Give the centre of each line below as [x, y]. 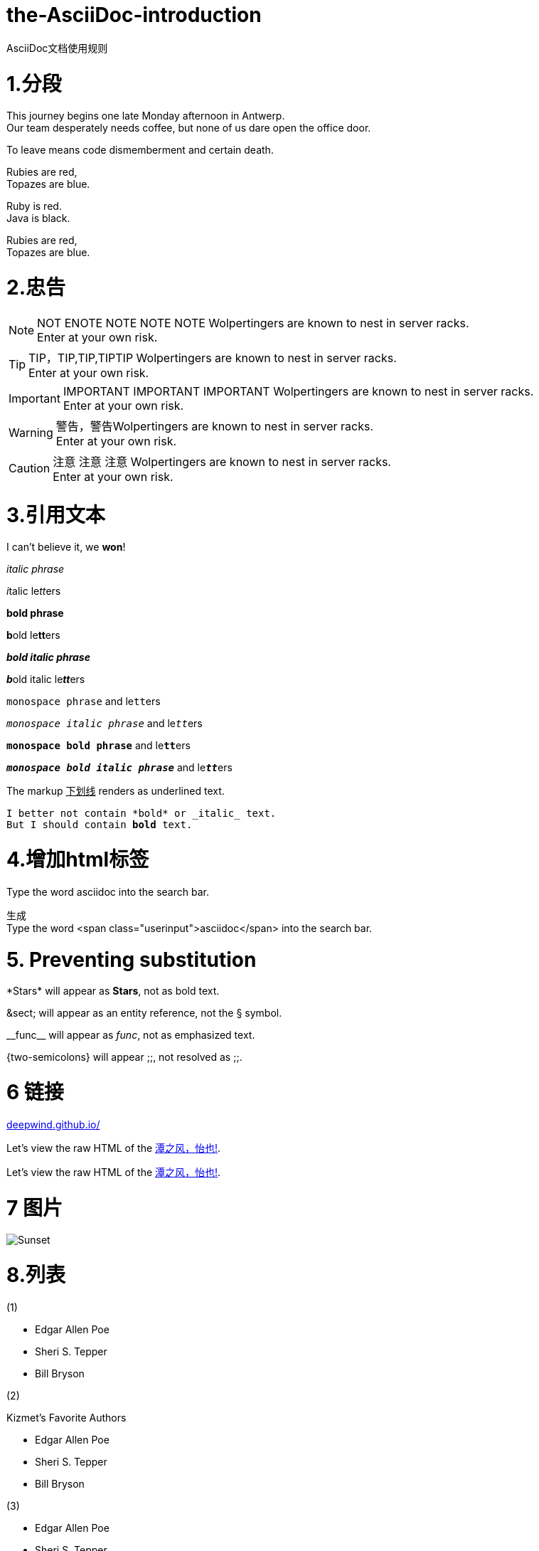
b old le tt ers [33, 635]
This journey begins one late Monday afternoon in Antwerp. [146, 116]
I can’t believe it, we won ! [66, 547]
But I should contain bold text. [100, 825]
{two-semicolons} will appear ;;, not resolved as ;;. [124, 1057]
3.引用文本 [56, 515]
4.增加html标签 [78, 859]
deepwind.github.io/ [53, 1124]
